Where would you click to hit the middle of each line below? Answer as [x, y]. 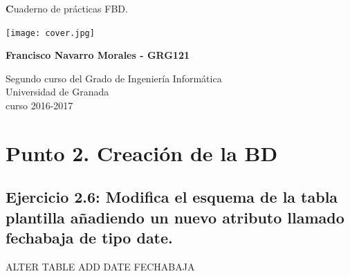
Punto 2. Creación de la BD [142, 153]
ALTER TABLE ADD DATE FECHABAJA [100, 266]
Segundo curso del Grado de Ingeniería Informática [114, 78]
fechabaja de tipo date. [89, 238]
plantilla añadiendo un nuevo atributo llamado [175, 217]
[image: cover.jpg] [50, 33]
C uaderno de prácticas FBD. [67, 8]
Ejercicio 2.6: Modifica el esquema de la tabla [172, 197]
